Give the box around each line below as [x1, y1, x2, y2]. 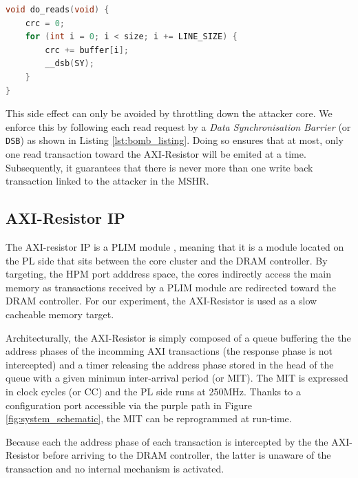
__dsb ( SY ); [45, 59, 94, 69]
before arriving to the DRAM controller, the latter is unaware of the [43, 448, 331, 462]
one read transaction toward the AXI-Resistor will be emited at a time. [6, 147, 306, 160]
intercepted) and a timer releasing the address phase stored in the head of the [6, 357, 334, 371]
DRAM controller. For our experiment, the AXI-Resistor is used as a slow [6, 293, 317, 308]
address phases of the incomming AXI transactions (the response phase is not [6, 344, 333, 358]
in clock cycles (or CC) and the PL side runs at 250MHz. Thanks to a [6, 384, 301, 398]
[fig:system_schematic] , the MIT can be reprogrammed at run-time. [6, 411, 292, 426]
